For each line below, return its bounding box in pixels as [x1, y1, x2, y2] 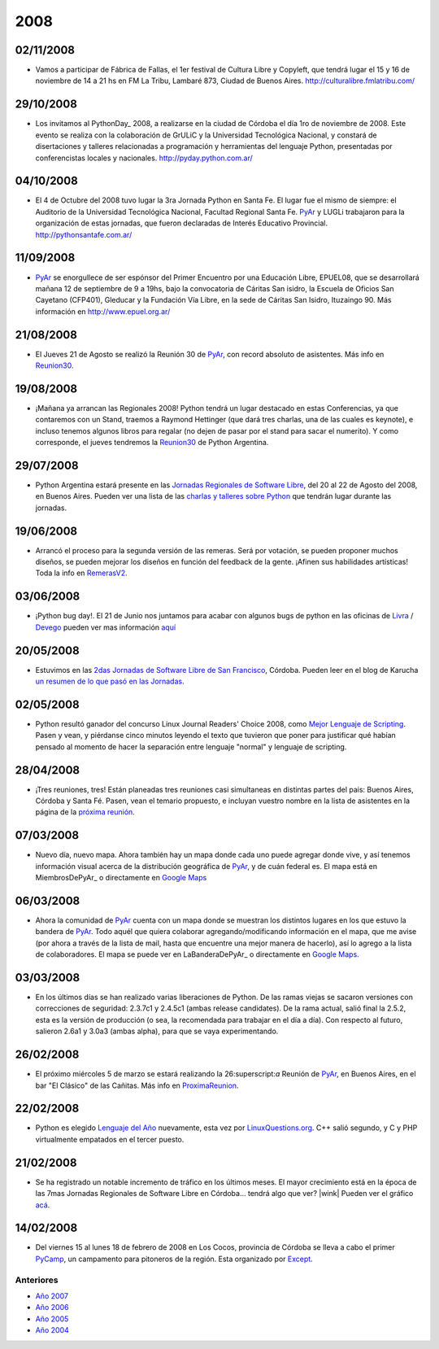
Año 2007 [35, 1290, 69, 1301]
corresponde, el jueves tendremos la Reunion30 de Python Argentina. [35, 438, 269, 447]
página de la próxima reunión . [35, 807, 136, 817]
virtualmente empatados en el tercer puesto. [35, 1134, 185, 1144]
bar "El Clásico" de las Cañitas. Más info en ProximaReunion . [35, 1081, 239, 1090]
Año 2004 [35, 1325, 69, 1335]
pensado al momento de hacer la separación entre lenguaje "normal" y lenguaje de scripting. [35, 741, 347, 752]
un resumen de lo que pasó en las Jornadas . [35, 676, 185, 687]
